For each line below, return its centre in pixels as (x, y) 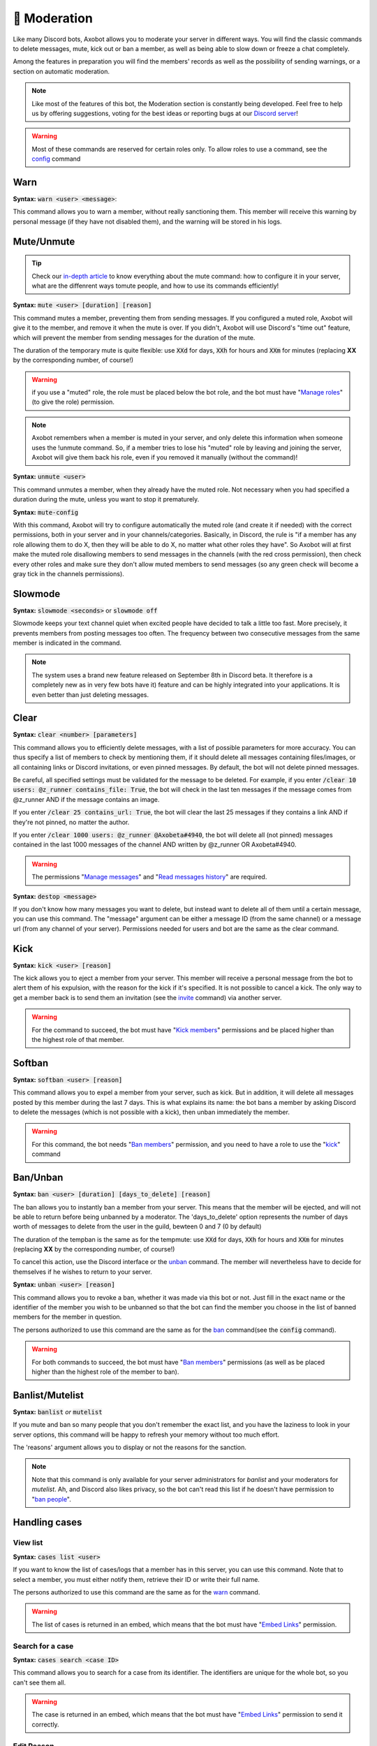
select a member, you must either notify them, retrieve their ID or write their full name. (136, 1579)
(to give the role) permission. (73, 402)
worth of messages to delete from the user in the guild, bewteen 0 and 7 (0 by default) (137, 1226)
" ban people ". (51, 1499)
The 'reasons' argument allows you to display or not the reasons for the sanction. (130, 1447)
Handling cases (47, 1523)
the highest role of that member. (78, 1039)
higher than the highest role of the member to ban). (105, 1372)
